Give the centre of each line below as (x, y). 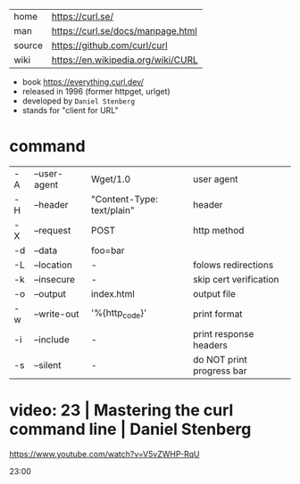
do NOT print (220, 359)
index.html (113, 293)
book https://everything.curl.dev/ (83, 82)
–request (53, 230)
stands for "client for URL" (70, 110)
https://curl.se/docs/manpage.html (125, 31)
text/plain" (113, 210)
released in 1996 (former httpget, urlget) (96, 91)
